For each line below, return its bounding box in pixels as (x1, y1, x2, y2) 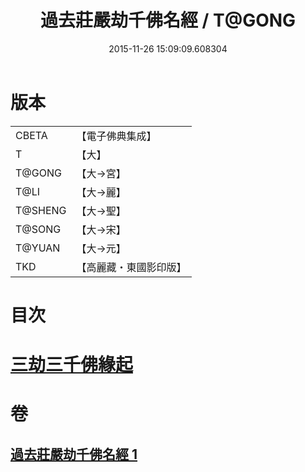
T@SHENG (15, 203, 67, 217)
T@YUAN (15, 241, 61, 255)
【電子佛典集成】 (76, 129, 157, 143)
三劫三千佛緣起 (10, 354, 134, 376)
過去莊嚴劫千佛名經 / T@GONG (39, 9, 297, 32)
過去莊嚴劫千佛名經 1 (10, 446, 138, 463)
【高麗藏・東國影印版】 (76, 260, 187, 274)
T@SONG (15, 222, 62, 236)
